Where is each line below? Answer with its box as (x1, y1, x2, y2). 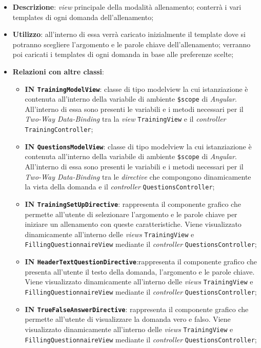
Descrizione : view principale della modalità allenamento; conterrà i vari (12, 2, 242, 12)
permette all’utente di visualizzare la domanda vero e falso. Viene (25, 314, 231, 324)
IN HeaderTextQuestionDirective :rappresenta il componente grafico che (25, 256, 257, 267)
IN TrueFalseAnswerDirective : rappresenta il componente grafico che (25, 303, 249, 314)
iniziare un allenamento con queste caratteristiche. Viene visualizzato (25, 219, 242, 229)
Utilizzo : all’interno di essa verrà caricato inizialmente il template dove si (12, 29, 246, 40)
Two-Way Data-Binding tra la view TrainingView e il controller (25, 113, 226, 124)
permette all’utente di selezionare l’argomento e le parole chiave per (25, 208, 237, 219)
